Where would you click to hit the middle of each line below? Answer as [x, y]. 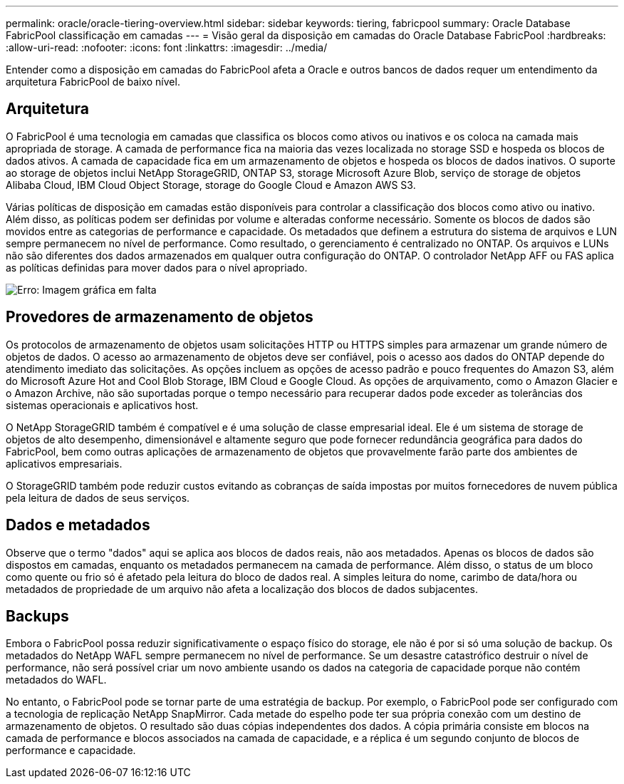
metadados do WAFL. [56, 680]
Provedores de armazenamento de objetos [160, 317]
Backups [37, 616]
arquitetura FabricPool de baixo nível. [93, 82]
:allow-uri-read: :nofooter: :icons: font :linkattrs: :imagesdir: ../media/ [167, 47]
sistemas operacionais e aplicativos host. [102, 405]
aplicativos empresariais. [64, 463]
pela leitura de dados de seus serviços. [98, 497]
